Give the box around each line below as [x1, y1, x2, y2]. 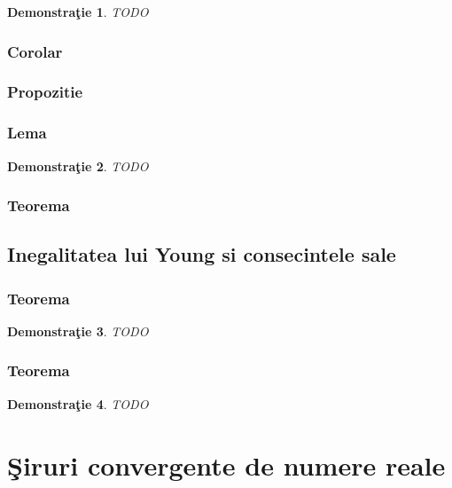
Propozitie [7, 81, 83, 103]
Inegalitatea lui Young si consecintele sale [7, 240, 396, 268]
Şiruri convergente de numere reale [7, 446, 446, 483]
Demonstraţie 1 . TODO [7, 3, 149, 20]
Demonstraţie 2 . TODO [7, 156, 149, 175]
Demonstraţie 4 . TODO [7, 394, 149, 413]
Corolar [7, 40, 63, 62]
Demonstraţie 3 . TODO [7, 321, 149, 340]
